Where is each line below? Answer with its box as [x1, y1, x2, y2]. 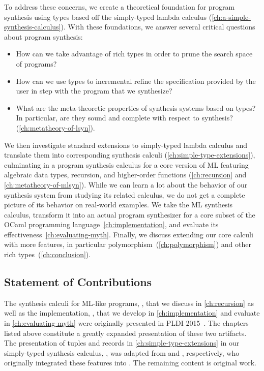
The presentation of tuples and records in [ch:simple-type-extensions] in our [4, 337, 240, 348]
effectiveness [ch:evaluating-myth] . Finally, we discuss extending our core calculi [4, 229, 253, 239]
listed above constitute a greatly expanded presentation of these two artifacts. [4, 327, 247, 338]
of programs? [16, 58, 57, 69]
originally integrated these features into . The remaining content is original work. [4, 357, 256, 368]
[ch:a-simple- [212, 11, 251, 22]
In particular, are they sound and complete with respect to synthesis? [16, 112, 233, 123]
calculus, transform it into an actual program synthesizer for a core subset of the [4, 209, 255, 220]
